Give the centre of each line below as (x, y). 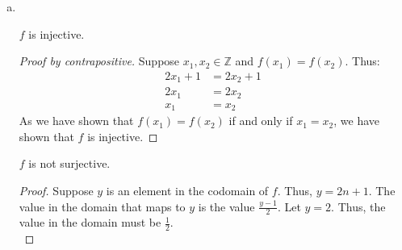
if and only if (261, 121)
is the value (226, 206)
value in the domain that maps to (102, 206)
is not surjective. (69, 163)
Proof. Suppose (56, 191)
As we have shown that (76, 121)
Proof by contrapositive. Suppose (99, 61)
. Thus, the (358, 206)
